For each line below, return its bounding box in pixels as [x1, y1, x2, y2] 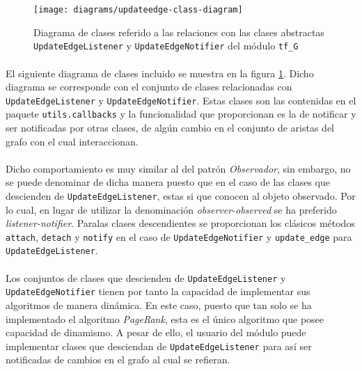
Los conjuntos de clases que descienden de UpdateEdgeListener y [6, 270, 286, 285]
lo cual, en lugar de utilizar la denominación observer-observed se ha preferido [6, 202, 337, 216]
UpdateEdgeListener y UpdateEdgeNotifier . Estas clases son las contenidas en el [6, 93, 356, 107]
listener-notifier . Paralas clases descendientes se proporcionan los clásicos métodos [6, 216, 355, 230]
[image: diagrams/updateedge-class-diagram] [33, 5, 243, 15]
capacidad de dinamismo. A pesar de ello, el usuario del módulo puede [6, 325, 306, 340]
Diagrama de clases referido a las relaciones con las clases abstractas [33, 24, 324, 39]
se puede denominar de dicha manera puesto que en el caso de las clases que [6, 175, 330, 189]
